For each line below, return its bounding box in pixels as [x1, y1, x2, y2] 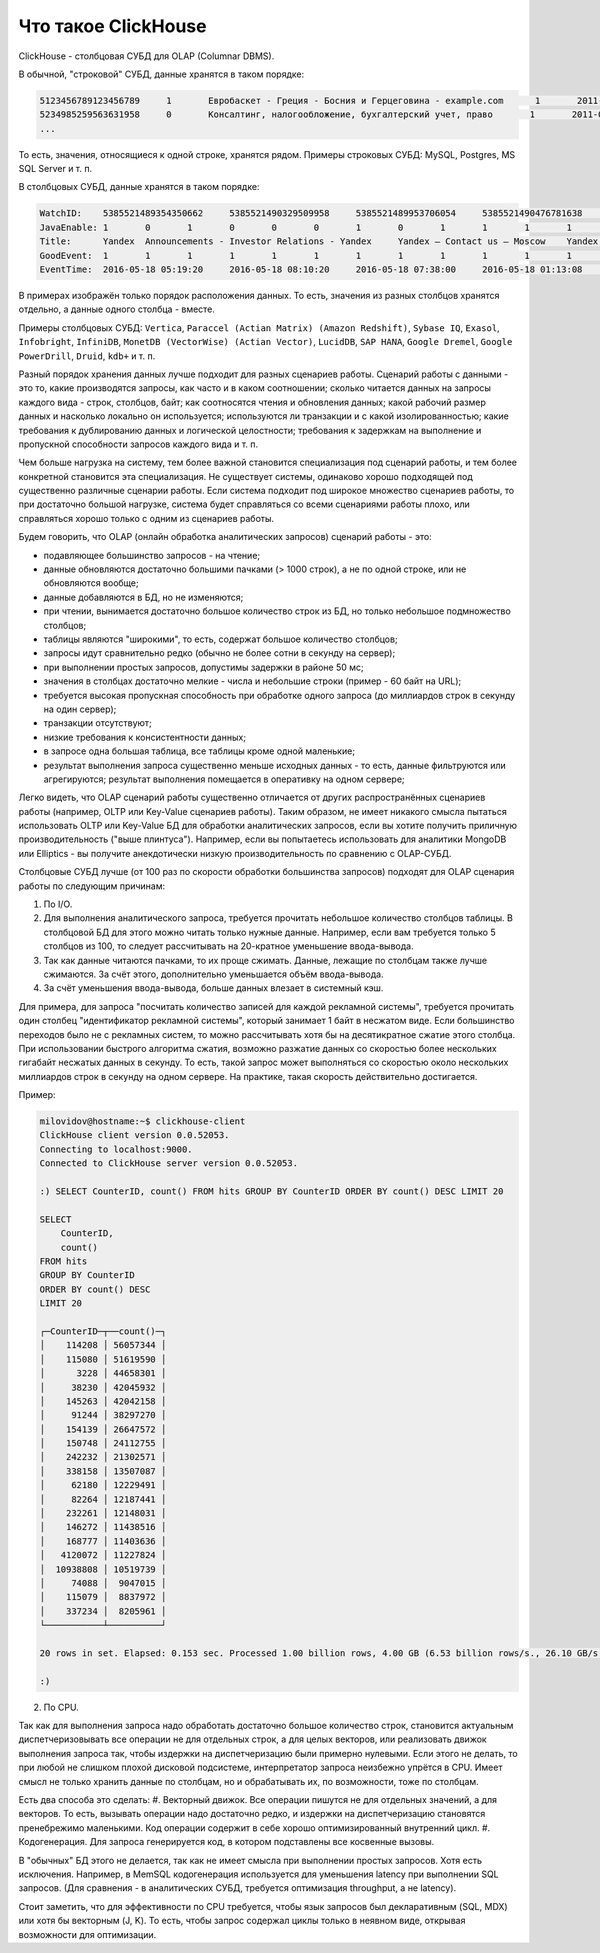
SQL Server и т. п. [18, 163, 93, 175]
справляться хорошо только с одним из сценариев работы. [18, 512, 275, 524]
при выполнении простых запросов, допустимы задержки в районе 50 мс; [43, 661, 364, 673]
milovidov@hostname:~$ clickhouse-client [39, 1116, 246, 1127]
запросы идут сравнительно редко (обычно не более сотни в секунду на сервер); [43, 647, 396, 659]
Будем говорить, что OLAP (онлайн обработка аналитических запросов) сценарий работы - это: [18, 531, 432, 543]
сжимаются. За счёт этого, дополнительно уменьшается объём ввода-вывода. [43, 968, 384, 980]
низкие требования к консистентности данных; [43, 731, 247, 743]
